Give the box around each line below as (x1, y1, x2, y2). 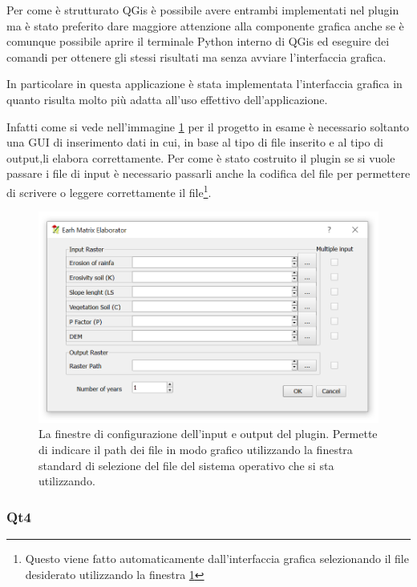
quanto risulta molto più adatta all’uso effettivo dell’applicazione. (6, 90, 328, 107)
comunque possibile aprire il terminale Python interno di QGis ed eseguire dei (6, 33, 390, 50)
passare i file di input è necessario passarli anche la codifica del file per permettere (6, 165, 411, 182)
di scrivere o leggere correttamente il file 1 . (6, 181, 212, 200)
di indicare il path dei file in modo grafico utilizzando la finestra (38, 441, 353, 458)
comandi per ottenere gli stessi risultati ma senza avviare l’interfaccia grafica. (6, 48, 387, 65)
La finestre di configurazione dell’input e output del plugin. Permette (38, 425, 378, 442)
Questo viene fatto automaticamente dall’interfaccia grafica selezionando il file (25, 550, 409, 567)
